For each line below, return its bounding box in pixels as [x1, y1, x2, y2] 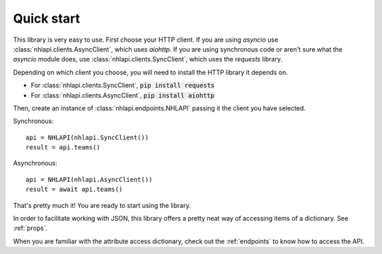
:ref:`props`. [13, 224, 48, 233]
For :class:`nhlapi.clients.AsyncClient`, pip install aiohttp [30, 91, 215, 99]
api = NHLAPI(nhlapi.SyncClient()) [25, 133, 149, 142]
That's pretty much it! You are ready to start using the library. [13, 201, 191, 209]
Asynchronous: [13, 159, 58, 168]
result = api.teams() [25, 144, 100, 151]
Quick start [13, 11, 81, 26]
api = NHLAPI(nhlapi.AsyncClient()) [25, 175, 153, 183]
